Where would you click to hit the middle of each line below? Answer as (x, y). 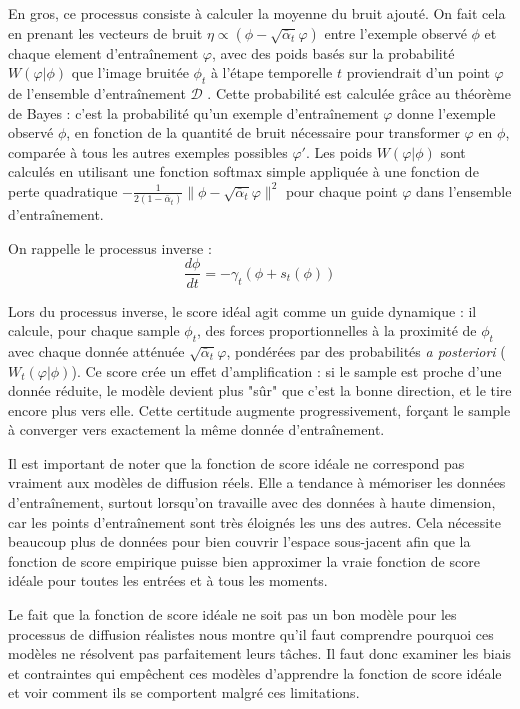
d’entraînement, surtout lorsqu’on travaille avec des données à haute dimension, (252, 502)
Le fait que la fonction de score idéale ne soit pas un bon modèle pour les (232, 614)
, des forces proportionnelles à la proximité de (336, 330)
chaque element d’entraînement (103, 52)
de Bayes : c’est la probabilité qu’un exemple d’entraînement (193, 112)
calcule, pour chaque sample (94, 330)
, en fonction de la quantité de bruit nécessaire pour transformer (263, 132)
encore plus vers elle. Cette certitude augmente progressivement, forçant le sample (259, 409)
